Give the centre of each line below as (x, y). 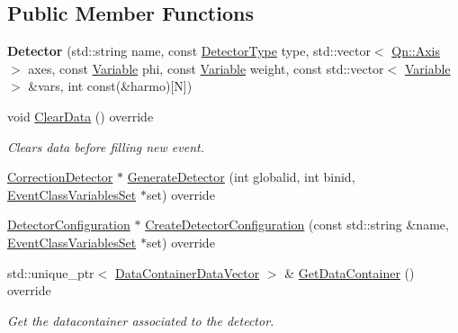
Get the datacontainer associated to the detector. (141, 320)
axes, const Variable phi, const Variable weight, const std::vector (206, 68)
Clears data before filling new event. (106, 146)
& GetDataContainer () (350, 272)
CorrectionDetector (60, 177)
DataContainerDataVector (187, 272)
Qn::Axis (416, 51)
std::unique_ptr (51, 272)
